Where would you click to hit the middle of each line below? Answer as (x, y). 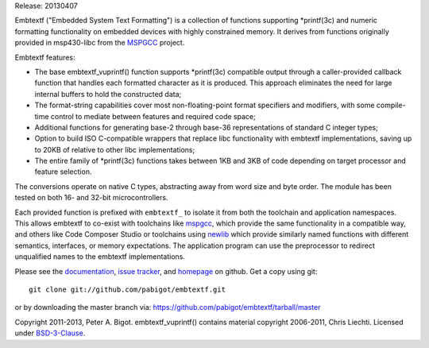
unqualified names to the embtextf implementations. (100, 257)
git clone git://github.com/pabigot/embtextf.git (128, 289)
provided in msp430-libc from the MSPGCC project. (100, 43)
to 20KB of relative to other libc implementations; (115, 149)
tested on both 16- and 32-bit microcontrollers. (91, 198)
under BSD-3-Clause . (50, 333)
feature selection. (63, 172)
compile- (391, 105)
